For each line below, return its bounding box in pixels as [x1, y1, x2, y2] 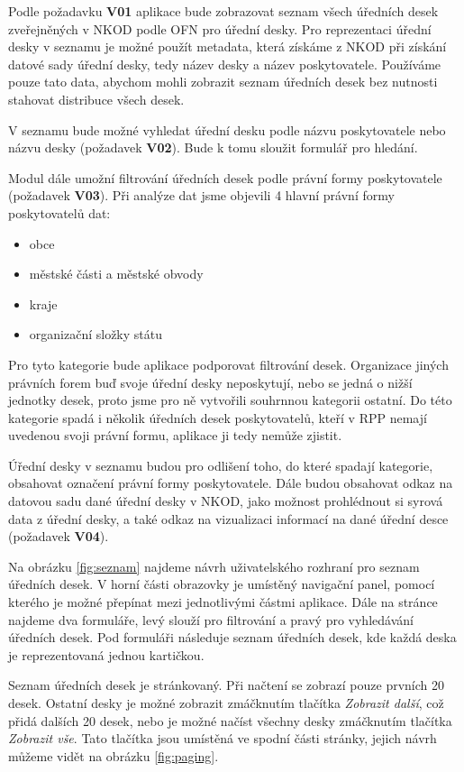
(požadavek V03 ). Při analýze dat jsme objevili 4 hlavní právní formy [8, 186, 395, 205]
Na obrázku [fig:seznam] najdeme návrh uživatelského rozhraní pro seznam [8, 556, 420, 575]
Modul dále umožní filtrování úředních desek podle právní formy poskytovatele [8, 168, 442, 187]
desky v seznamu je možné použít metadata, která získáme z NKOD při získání [8, 37, 447, 56]
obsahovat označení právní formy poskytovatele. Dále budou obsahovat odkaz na [8, 473, 453, 492]
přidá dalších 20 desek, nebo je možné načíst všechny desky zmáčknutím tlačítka [8, 711, 452, 730]
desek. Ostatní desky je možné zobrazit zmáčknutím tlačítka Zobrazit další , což [8, 694, 444, 712]
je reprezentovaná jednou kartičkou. [8, 645, 205, 664]
